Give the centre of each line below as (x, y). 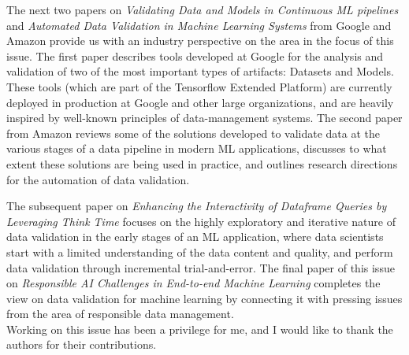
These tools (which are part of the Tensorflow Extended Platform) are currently (199, 86)
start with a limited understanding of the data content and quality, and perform (200, 251)
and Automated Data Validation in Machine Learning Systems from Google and (199, 25)
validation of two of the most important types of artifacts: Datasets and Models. (200, 71)
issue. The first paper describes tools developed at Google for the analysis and (195, 55)
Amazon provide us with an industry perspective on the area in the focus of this (200, 41)
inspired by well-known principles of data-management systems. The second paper (204, 118)
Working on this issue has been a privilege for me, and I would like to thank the (200, 329)
